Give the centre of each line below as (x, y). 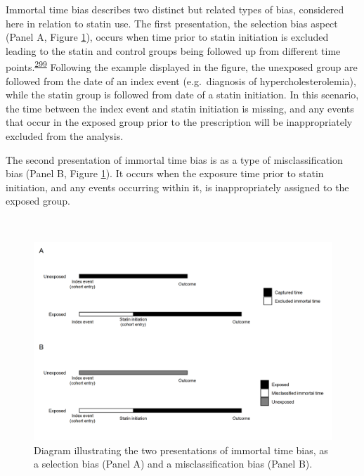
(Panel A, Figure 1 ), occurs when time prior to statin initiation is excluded (167, 37)
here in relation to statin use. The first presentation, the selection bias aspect (172, 23)
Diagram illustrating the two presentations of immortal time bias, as (181, 450)
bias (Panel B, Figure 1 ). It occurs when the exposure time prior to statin (165, 173)
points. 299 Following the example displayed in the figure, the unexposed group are (182, 66)
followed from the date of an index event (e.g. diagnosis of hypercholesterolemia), (181, 81)
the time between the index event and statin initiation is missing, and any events (180, 108)
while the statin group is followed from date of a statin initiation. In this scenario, (182, 95)
